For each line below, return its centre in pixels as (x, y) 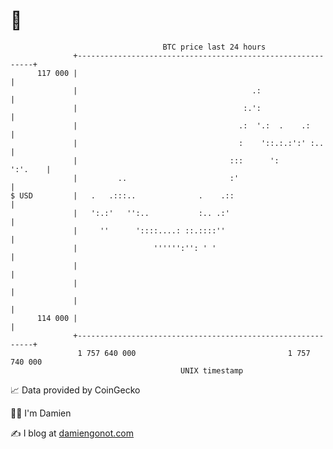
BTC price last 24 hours (214, 47)
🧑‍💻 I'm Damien (41, 413)
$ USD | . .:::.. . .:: (122, 195)
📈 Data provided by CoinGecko (75, 390)
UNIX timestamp (212, 370)
